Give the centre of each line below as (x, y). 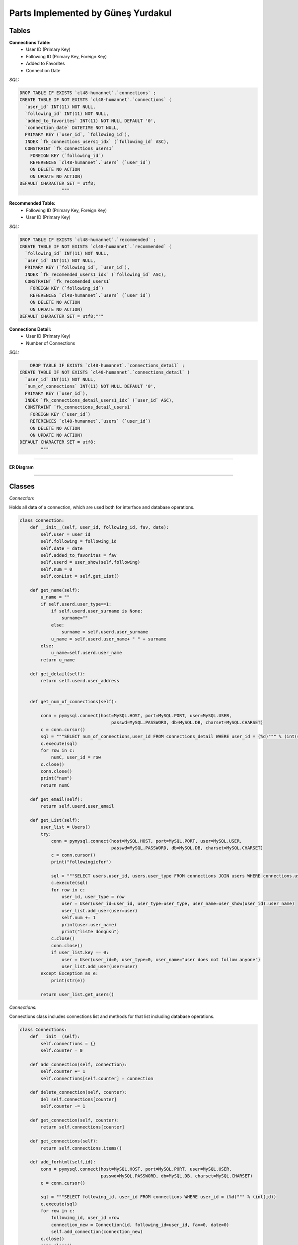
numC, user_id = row (76, 757)
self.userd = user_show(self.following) (90, 562)
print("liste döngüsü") (90, 932)
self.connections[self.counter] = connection (97, 1078)
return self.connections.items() (81, 1148)
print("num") (56, 778)
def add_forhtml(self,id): (63, 1162)
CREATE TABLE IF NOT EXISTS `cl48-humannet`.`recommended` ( (96, 247)
